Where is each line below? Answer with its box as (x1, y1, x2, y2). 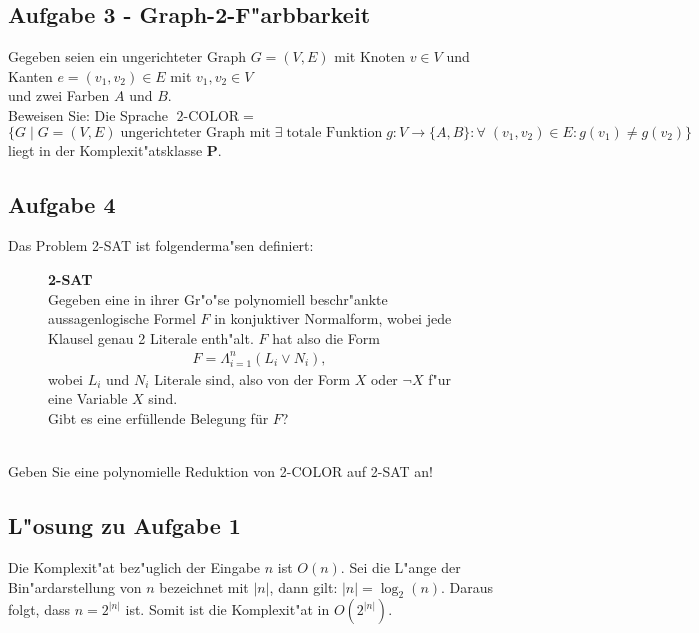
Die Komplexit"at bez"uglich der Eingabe (8, 557, 261, 578)
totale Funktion (286, 125, 383, 140)
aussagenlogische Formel (48, 308, 196, 329)
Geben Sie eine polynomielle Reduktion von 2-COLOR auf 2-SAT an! (8, 461, 433, 482)
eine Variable (48, 388, 128, 409)
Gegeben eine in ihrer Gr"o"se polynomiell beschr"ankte (48, 288, 388, 309)
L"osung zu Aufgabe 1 (8, 510, 241, 541)
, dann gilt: (269, 576, 338, 597)
